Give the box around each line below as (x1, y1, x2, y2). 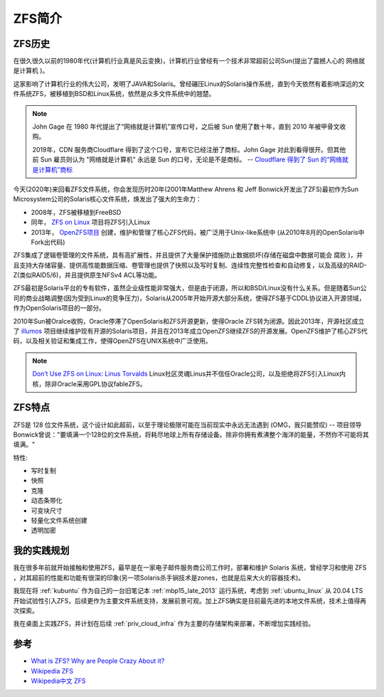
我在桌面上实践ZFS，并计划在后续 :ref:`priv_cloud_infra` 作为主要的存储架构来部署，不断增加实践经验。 (13, 619, 315, 628)
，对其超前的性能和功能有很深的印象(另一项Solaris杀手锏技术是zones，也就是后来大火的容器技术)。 (13, 573, 305, 582)
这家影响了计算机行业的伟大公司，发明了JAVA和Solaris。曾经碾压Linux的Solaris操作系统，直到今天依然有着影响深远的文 (13, 79, 365, 88)
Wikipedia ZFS (31, 666, 74, 675)
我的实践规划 (13, 545, 70, 557)
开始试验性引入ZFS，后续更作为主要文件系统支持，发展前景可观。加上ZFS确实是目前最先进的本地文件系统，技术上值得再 (13, 596, 367, 605)
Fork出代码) (31, 238, 65, 246)
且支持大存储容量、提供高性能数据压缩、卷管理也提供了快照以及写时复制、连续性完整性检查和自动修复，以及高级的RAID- (13, 260, 367, 270)
